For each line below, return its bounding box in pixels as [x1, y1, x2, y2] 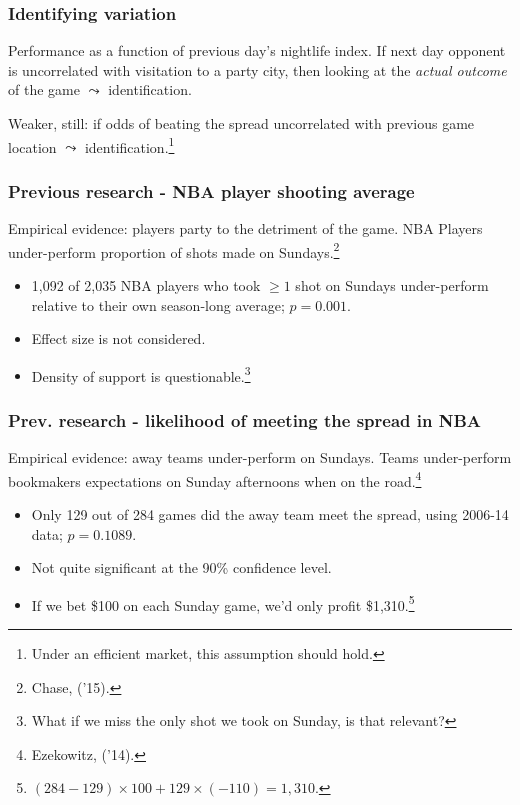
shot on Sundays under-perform [295, 274, 489, 295]
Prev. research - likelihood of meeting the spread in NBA [8, 407, 482, 432]
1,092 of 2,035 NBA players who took [31, 274, 261, 295]
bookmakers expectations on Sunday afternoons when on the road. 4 [8, 467, 422, 491]
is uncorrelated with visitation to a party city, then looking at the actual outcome [8, 59, 507, 80]
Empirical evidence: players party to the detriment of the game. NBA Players [8, 218, 483, 239]
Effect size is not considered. [31, 328, 206, 349]
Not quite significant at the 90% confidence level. [31, 557, 332, 578]
